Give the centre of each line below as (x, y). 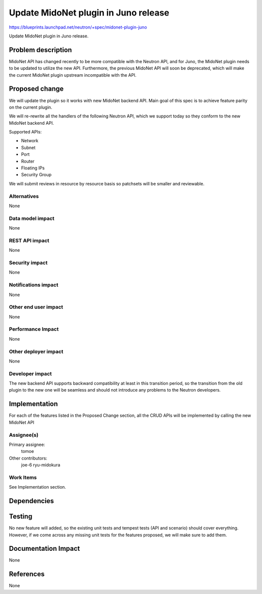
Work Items (23, 477)
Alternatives (24, 196)
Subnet (28, 148)
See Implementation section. (38, 487)
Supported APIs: (25, 132)
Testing (21, 517)
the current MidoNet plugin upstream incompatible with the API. (73, 75)
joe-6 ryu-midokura (41, 465)
